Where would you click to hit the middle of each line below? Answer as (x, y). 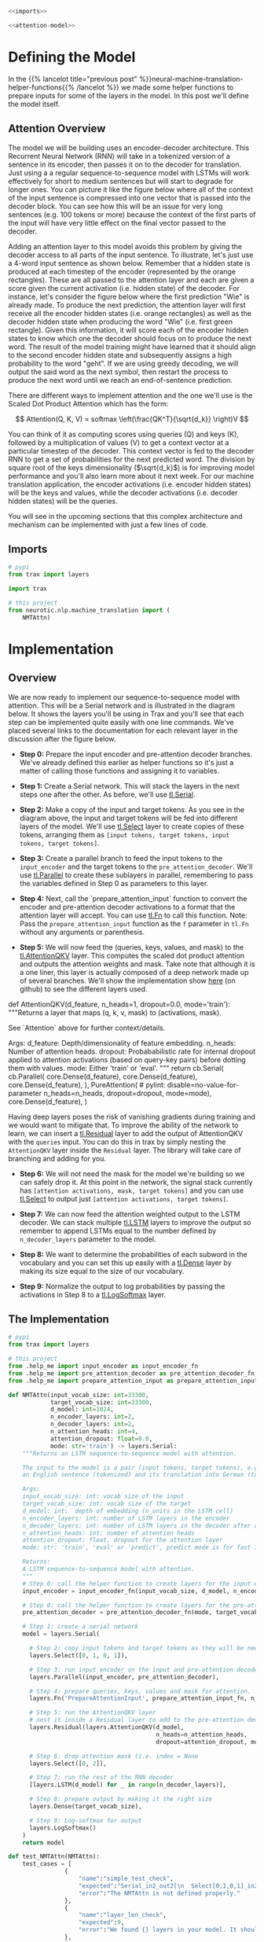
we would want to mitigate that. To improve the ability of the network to (123, 1125)
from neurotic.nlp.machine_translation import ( (89, 610)
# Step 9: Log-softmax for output (86, 1820)
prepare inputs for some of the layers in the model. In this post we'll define (128, 95)
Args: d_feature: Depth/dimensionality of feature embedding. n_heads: (122, 1043)
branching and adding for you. (57, 1158)
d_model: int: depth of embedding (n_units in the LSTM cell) (128, 1511)
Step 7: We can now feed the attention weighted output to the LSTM (130, 1214)
